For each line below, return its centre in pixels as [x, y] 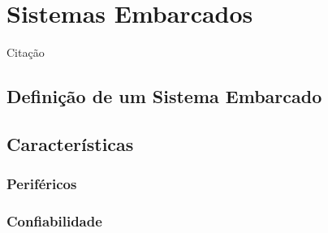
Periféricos [42, 184]
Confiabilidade [54, 221]
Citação [26, 52]
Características [70, 143]
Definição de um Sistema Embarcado [164, 96]
